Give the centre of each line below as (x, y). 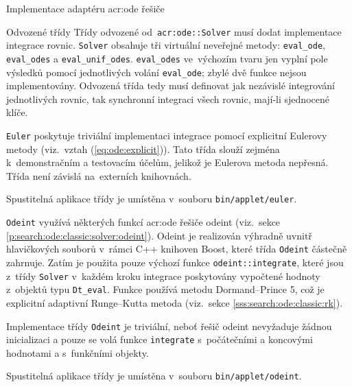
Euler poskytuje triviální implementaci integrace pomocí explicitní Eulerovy (167, 135)
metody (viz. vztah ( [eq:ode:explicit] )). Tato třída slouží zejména (143, 149)
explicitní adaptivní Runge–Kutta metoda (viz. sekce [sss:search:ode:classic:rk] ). (175, 302)
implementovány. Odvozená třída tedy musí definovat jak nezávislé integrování (171, 85)
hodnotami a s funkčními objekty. (78, 352)
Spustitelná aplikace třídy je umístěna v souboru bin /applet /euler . (152, 199)
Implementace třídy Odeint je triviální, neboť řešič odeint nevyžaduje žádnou (169, 326)
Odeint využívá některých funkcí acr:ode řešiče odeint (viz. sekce (143, 222)
